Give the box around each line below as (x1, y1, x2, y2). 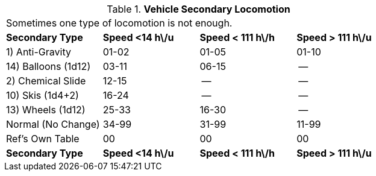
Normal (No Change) (6, 118, 100, 130)
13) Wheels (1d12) (6, 104, 86, 116)
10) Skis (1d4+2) (6, 89, 79, 101)
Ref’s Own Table (6, 133, 80, 145)
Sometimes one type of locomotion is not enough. (6, 17, 233, 29)
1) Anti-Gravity (6, 46, 71, 58)
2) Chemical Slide (6, 75, 86, 87)
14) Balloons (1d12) (6, 60, 91, 72)
